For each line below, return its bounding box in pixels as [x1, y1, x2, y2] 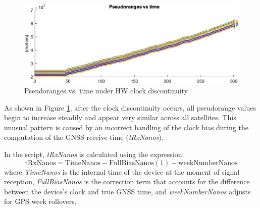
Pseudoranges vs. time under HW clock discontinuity [24, 85, 188, 95]
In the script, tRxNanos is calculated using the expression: [4, 148, 184, 159]
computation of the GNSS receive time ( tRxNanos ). [4, 132, 164, 142]
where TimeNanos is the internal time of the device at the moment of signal [4, 166, 240, 177]
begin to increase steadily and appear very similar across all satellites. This [4, 112, 236, 123]
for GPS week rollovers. [4, 196, 77, 206]
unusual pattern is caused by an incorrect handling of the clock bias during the [4, 122, 248, 132]
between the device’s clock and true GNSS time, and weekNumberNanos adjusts [4, 186, 251, 196]
